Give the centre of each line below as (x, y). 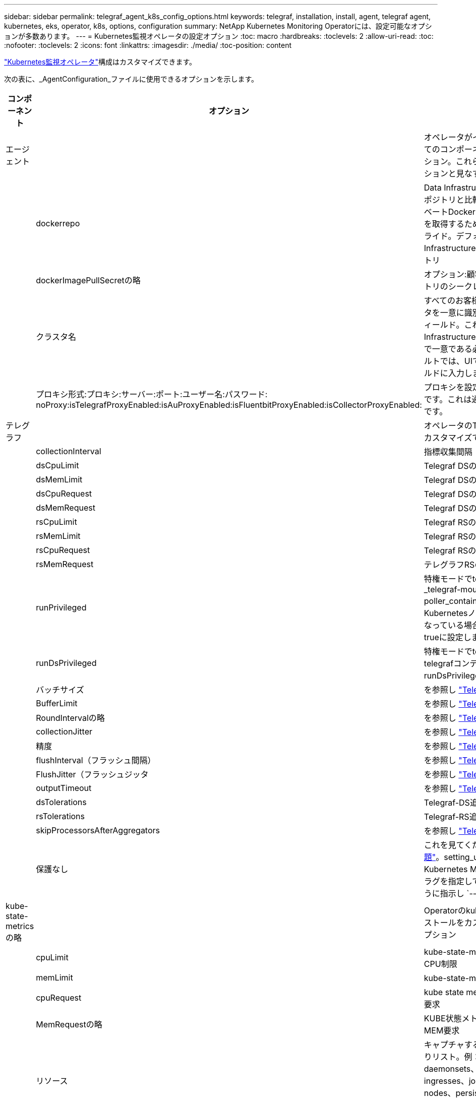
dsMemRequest (66, 508)
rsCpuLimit (56, 522)
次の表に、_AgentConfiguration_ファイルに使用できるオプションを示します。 (131, 79)
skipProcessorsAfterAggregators (98, 830)
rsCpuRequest (63, 550)
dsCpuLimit (57, 465)
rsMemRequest (65, 564)
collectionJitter (64, 731)
